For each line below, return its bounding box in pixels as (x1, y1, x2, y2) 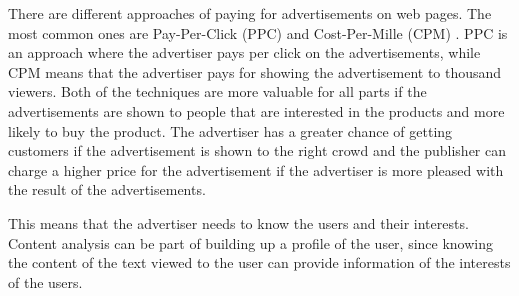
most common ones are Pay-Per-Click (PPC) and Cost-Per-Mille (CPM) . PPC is (8, 22, 508, 43)
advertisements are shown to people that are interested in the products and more (8, 100, 505, 121)
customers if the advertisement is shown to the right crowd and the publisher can (8, 140, 507, 161)
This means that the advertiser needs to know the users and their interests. (8, 212, 469, 233)
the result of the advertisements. (8, 179, 206, 200)
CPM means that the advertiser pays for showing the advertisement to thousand (8, 61, 502, 82)
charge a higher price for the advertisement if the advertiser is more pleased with (8, 159, 504, 180)
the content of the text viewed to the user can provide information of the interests (8, 252, 511, 273)
